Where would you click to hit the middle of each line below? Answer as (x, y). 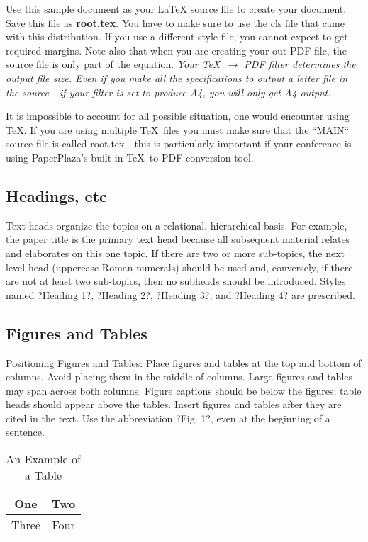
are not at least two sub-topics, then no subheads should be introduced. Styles (176, 281)
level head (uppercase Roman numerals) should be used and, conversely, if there (179, 267)
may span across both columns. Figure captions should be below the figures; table (184, 390)
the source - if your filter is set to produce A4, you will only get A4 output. (168, 92)
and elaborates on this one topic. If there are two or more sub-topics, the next (175, 253)
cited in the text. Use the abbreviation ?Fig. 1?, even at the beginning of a (168, 418)
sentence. (25, 432)
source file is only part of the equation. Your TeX (113, 64)
